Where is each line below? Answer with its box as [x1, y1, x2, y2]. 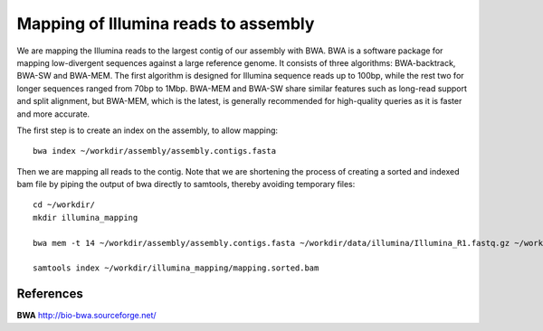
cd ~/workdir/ [33, 200, 95, 210]
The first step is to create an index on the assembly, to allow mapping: [16, 125, 279, 136]
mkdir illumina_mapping [33, 213, 138, 222]
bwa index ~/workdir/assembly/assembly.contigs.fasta [33, 146, 276, 156]
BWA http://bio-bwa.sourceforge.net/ [16, 310, 157, 321]
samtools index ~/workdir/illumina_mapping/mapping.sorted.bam [33, 263, 319, 273]
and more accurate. [16, 109, 90, 119]
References [16, 286, 83, 302]
